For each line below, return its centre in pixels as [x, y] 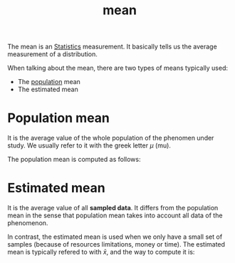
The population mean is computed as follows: [74, 160]
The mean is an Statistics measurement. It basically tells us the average [112, 47]
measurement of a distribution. [53, 54]
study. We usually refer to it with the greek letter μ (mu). [89, 145]
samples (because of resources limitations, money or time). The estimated [116, 244]
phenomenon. [28, 223]
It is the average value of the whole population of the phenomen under [111, 138]
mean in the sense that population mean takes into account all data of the [115, 215]
